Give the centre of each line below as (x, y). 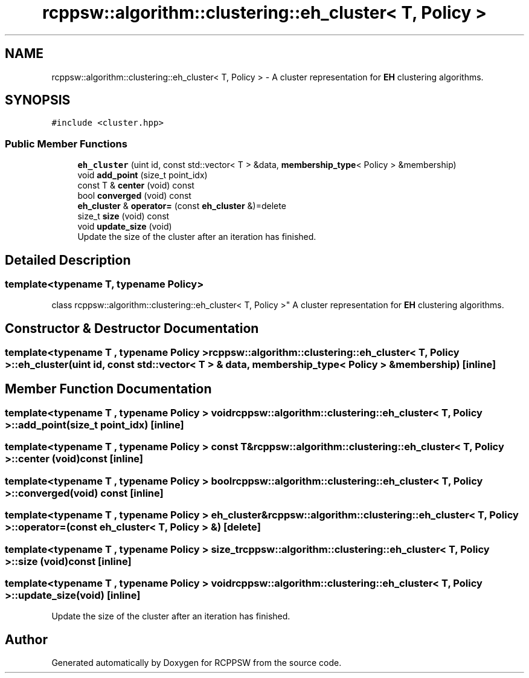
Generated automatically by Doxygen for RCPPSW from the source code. (197, 663)
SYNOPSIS (38, 100)
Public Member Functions (66, 144)
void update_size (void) (125, 227)
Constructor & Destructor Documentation (132, 328)
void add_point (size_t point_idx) (143, 175)
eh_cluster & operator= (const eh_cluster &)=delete (182, 206)
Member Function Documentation (108, 389)
